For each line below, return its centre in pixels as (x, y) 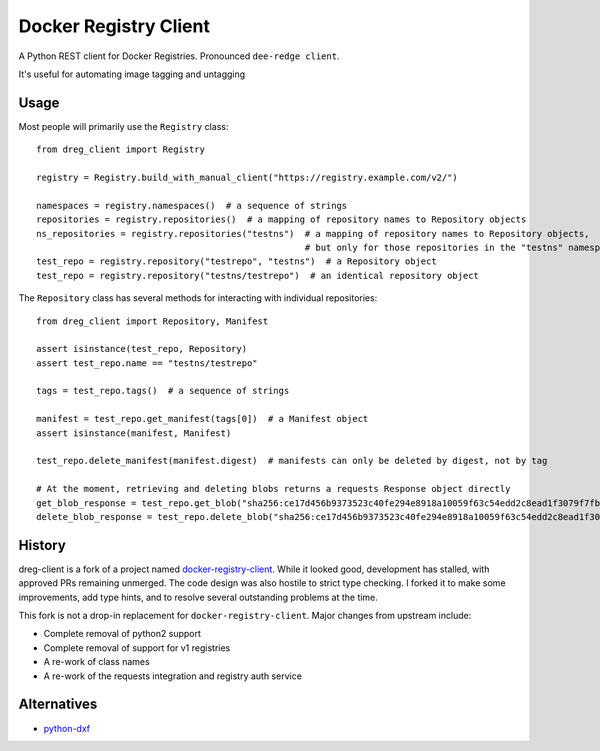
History (42, 545)
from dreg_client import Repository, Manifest (152, 321)
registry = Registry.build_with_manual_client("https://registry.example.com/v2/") (247, 178)
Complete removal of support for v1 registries (137, 647)
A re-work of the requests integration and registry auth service (172, 676)
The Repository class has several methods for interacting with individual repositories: (198, 298)
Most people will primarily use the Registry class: (123, 126)
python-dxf (67, 728)
